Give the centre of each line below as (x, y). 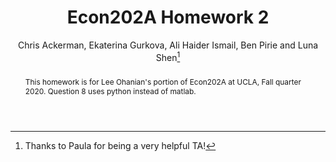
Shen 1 (168, 56)
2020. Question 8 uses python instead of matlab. (110, 91)
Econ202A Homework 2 (168, 17)
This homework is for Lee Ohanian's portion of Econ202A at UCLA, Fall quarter (163, 82)
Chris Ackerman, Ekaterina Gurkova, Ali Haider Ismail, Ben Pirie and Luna (168, 45)
